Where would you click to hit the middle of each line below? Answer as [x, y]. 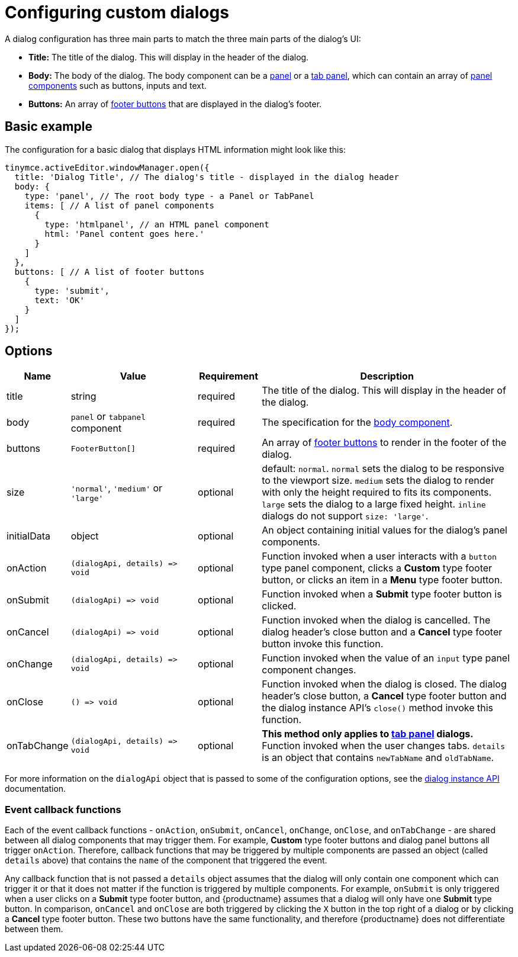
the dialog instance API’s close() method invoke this [378, 708]
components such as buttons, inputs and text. [118, 85]
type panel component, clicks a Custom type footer [377, 568]
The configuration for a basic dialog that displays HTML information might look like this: [175, 149]
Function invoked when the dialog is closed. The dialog [384, 684]
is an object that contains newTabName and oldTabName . [378, 758]
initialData [28, 536]
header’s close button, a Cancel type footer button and [384, 696]
